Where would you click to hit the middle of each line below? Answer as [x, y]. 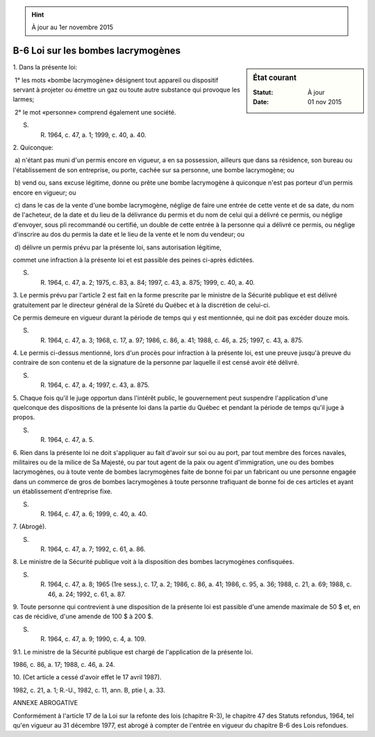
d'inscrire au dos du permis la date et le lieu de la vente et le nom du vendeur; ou [129, 234]
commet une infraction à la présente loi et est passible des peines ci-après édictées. [134, 260]
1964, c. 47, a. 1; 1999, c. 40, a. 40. [97, 135]
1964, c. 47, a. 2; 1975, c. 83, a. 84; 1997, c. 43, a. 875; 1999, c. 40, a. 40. [151, 282]
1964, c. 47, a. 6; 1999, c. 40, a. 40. [98, 513]
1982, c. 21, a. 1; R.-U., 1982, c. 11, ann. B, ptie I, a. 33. [89, 690]
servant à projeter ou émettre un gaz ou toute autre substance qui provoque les [127, 90]
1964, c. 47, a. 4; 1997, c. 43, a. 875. [99, 385]
